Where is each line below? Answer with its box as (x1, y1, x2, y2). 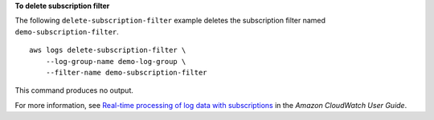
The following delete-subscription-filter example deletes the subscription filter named (14, 16, 325, 26)
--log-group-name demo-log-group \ (45, 57, 186, 66)
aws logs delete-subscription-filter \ (29, 46, 186, 55)
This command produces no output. (14, 86, 134, 95)
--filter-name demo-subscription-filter (45, 68, 208, 77)
